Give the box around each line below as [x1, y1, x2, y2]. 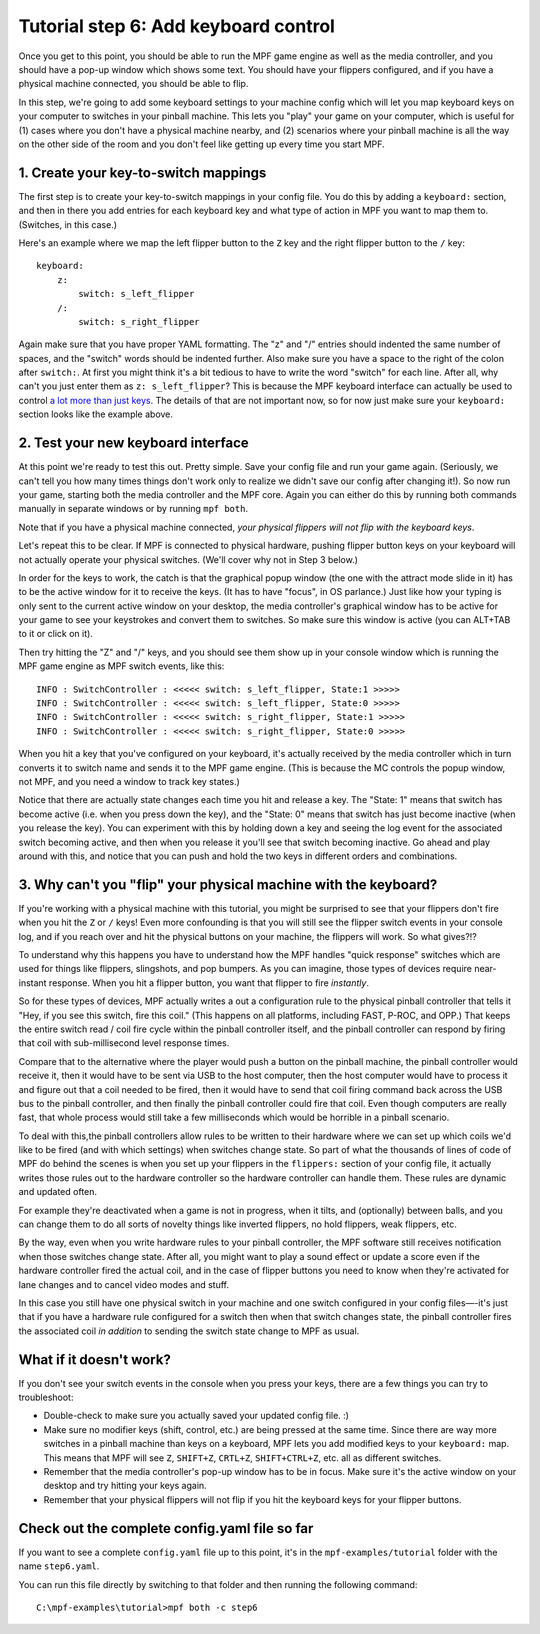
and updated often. [18, 1186, 98, 1198]
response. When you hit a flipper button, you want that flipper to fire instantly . [48, 976, 370, 989]
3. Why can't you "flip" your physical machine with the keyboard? [18, 876, 438, 893]
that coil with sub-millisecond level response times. [18, 1037, 230, 1049]
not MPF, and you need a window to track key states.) [18, 775, 240, 787]
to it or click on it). [18, 628, 94, 640]
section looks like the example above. [18, 408, 174, 420]
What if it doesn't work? [18, 1351, 172, 1368]
